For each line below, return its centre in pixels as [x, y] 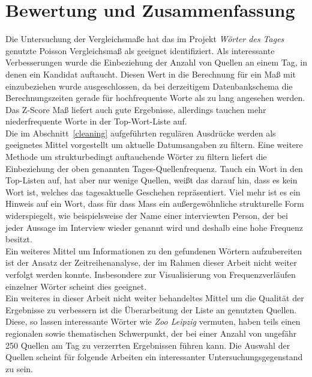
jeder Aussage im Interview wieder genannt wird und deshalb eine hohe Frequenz [154, 227]
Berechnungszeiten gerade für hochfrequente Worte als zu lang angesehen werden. [155, 98]
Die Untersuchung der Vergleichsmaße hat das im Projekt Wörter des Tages [145, 39]
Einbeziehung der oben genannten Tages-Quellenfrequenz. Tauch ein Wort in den [154, 168]
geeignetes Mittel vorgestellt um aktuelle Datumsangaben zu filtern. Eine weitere [154, 145]
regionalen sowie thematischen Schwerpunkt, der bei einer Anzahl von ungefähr [151, 333]
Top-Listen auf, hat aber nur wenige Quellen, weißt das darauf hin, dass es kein [151, 180]
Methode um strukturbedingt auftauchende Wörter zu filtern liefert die [136, 157]
